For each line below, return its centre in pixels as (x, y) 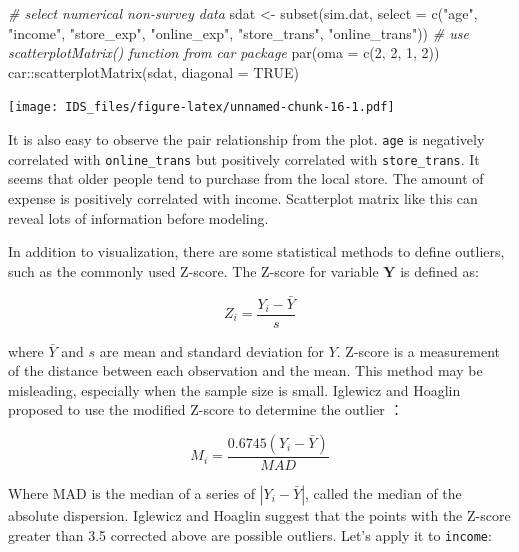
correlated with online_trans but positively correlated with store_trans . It (244, 158)
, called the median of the (383, 493)
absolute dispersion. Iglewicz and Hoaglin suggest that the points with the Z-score (259, 515)
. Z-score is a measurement (418, 350)
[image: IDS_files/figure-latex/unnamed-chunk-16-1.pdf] (201, 107)
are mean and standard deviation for (211, 350)
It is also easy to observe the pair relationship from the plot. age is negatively (246, 139)
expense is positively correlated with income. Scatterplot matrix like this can (243, 197)
